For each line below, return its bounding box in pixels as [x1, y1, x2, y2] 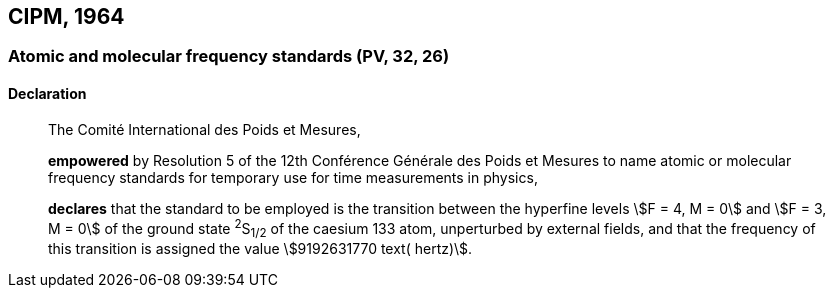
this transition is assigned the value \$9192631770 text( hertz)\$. [48, 240, 473, 258]
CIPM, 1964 [8, 4, 125, 29]
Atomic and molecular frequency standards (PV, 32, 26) [8, 46, 450, 67]
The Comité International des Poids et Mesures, [48, 120, 361, 138]
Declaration [8, 85, 87, 103]
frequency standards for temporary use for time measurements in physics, [48, 168, 538, 186]
